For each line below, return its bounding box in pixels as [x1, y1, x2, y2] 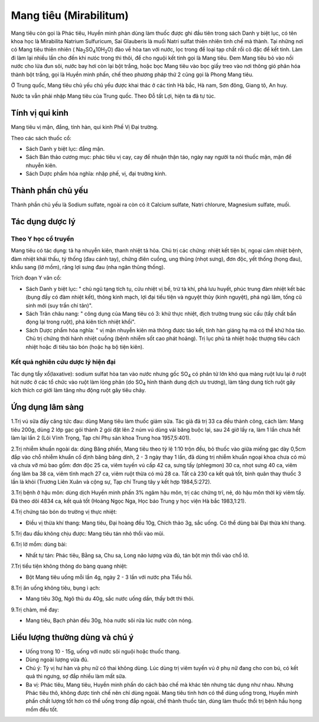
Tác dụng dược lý [11, 216, 76, 226]
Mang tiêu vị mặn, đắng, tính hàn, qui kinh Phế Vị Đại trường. [11, 124, 159, 131]
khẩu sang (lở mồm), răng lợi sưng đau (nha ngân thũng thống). [11, 263, 165, 270]
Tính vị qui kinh [11, 108, 69, 118]
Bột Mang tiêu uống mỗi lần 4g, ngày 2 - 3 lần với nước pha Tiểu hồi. [25, 574, 193, 581]
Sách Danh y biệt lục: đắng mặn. [25, 145, 105, 152]
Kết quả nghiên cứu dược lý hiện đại [11, 358, 116, 366]
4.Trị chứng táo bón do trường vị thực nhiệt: [11, 509, 118, 516]
